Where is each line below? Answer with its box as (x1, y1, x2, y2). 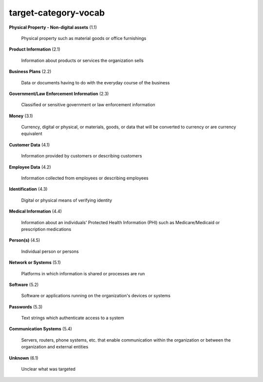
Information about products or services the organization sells (21, 57, 144, 63)
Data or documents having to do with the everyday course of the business (21, 79, 170, 85)
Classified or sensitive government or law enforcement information (21, 102, 155, 108)
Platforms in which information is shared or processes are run (21, 270, 145, 276)
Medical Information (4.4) (9, 209, 62, 214)
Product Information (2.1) (9, 46, 60, 52)
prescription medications (21, 226, 72, 232)
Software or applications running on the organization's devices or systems (21, 293, 170, 299)
